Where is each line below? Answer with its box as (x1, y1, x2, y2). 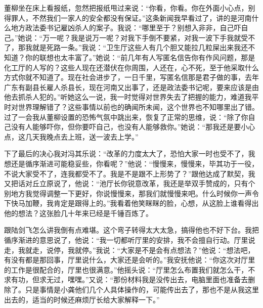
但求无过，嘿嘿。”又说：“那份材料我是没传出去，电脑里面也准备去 (32, 274, 248, 285)
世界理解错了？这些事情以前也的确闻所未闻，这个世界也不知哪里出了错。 (18, 101, 259, 112)
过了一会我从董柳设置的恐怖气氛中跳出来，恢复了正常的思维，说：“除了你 (4, 111, 248, 122)
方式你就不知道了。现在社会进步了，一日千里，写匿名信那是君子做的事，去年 (4, 72, 259, 82)
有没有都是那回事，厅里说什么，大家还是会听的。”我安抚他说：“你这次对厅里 (4, 254, 255, 265)
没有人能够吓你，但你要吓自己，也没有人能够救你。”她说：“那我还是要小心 (11, 121, 255, 132)
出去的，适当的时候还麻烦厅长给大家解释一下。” (4, 294, 160, 304)
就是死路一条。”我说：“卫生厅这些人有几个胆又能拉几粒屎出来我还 (32, 42, 248, 53)
